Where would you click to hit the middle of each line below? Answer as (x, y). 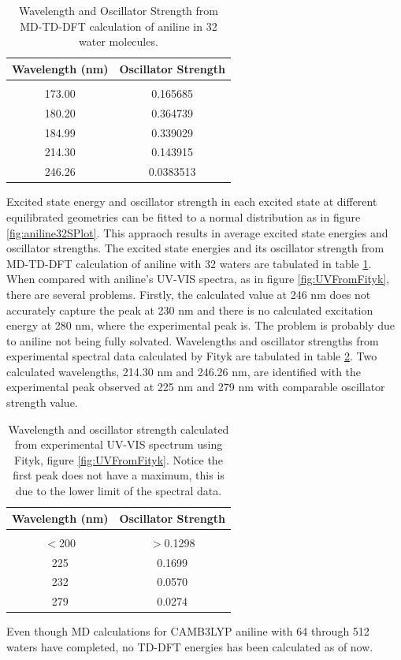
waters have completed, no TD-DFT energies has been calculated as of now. (190, 646)
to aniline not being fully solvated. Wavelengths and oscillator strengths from (193, 340)
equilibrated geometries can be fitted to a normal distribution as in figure (184, 216)
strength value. (42, 403)
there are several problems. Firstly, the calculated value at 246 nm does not (189, 294)
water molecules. (119, 41)
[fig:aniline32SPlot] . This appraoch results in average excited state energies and (197, 232)
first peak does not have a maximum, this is (119, 475)
